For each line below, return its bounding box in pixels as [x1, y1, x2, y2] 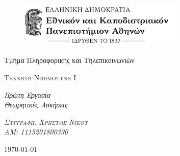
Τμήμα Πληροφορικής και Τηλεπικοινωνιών [4, 55, 135, 65]
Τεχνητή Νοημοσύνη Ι [4, 72, 76, 82]
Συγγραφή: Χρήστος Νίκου [4, 116, 88, 127]
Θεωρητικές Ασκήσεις [4, 99, 68, 110]
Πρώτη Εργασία [4, 89, 51, 100]
